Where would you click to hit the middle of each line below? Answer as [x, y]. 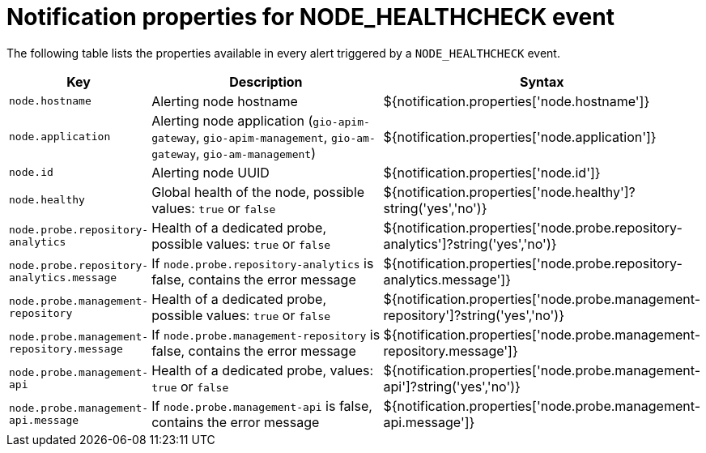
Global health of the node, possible [258, 192]
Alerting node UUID [211, 172]
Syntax [542, 81]
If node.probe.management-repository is [266, 334]
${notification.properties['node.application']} [520, 137]
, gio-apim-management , [262, 137]
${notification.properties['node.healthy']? [509, 192]
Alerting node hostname [225, 101]
